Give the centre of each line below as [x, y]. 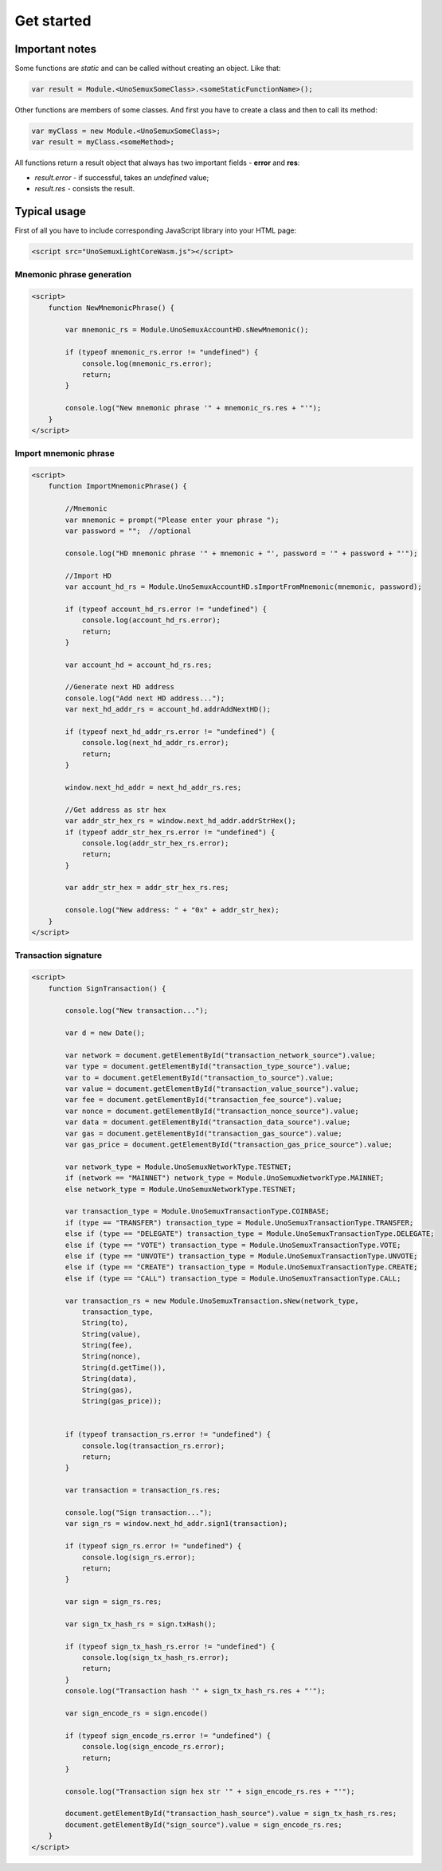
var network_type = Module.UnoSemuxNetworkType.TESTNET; [178, 1167]
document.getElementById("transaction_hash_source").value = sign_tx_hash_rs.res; [231, 1814]
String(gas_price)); [122, 1401]
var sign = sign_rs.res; [113, 1602]
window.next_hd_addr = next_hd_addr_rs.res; [153, 787]
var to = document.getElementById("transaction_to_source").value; [199, 1077]
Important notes [56, 49]
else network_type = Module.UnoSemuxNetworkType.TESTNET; [180, 1189]
